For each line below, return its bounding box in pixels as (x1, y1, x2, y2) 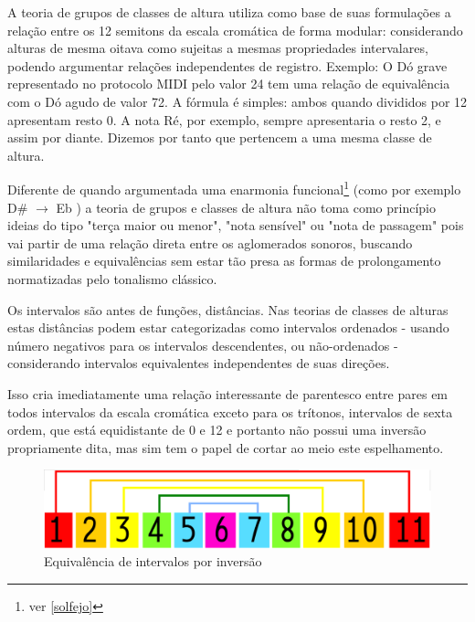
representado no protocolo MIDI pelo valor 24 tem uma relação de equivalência (7, 74, 450, 93)
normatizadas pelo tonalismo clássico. (7, 269, 217, 288)
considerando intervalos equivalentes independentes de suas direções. (7, 353, 390, 373)
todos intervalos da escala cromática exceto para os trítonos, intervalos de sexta (7, 402, 453, 421)
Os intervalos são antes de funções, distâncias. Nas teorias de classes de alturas (7, 300, 449, 319)
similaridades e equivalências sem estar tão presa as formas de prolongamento (7, 251, 441, 270)
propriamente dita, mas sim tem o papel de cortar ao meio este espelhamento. (7, 438, 444, 457)
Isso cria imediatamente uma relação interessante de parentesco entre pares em (7, 384, 449, 403)
